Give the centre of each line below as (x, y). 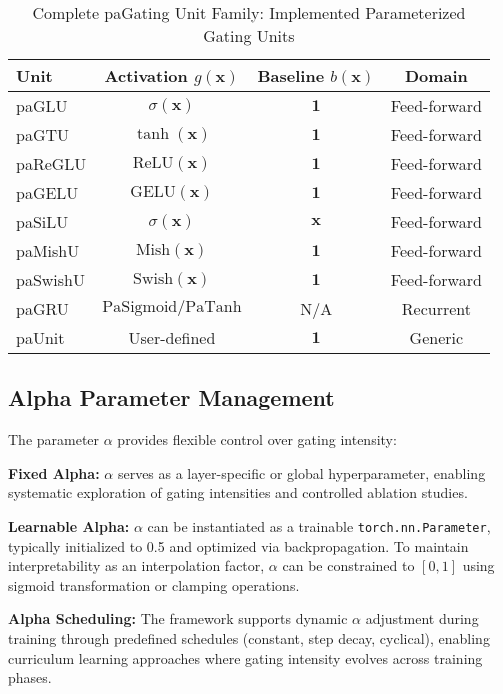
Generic (436, 337)
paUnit (40, 337)
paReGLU (51, 163)
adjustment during (422, 618)
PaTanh (213, 307)
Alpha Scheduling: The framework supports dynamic (178, 618)
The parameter (54, 439)
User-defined (172, 337)
